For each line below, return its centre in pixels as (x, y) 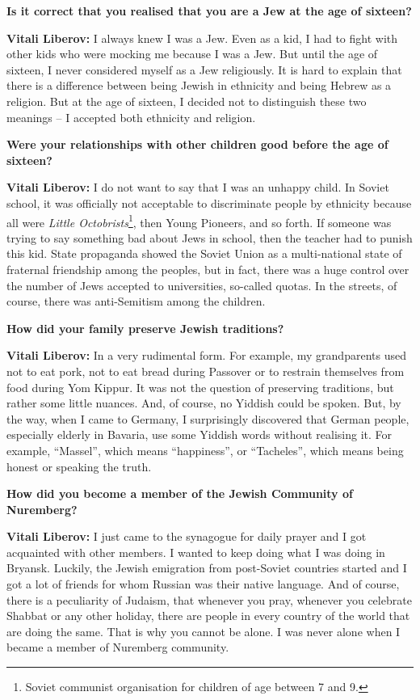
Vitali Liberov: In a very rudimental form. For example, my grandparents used (206, 355)
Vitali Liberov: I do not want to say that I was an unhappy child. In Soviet (198, 187)
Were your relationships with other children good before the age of (197, 144)
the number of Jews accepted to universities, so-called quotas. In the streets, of (202, 285)
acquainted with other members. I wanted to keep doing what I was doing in (196, 552)
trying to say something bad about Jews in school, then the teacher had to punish (210, 237)
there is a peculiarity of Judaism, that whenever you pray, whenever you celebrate (209, 599)
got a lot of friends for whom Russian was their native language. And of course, (203, 584)
